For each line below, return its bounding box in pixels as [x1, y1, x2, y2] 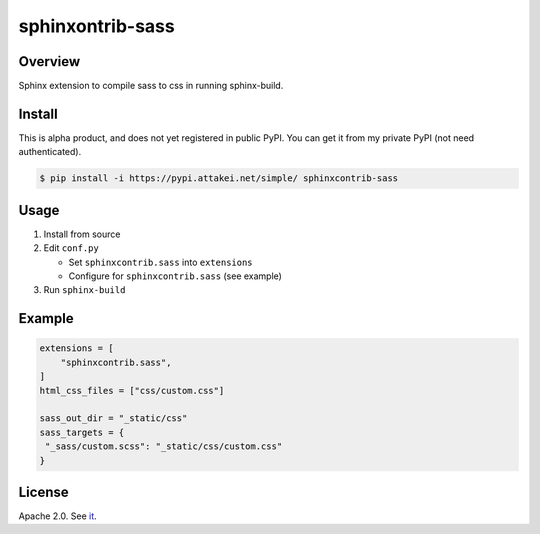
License [18, 483, 69, 500]
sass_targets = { [39, 426, 125, 438]
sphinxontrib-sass [18, 15, 175, 37]
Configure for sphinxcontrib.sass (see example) [68, 270, 282, 282]
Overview [18, 53, 81, 70]
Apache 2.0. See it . [18, 510, 97, 522]
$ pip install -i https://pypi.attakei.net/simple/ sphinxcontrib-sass [39, 173, 399, 184]
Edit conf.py [43, 242, 99, 254]
